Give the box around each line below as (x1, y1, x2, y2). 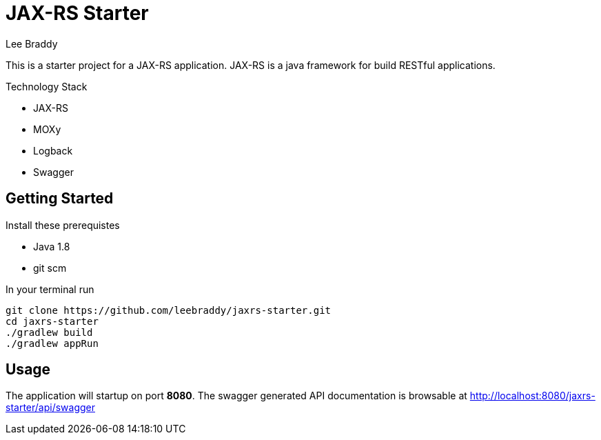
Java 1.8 (33, 240, 70, 252)
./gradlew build (6, 326, 93, 338)
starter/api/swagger (6, 401, 96, 414)
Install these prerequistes (6, 219, 120, 231)
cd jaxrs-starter (6, 315, 99, 327)
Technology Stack (6, 80, 88, 92)
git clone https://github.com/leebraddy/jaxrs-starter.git (6, 304, 332, 316)
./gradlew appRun (6, 337, 99, 349)
